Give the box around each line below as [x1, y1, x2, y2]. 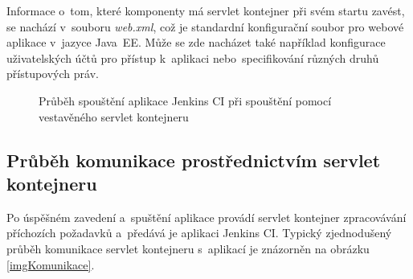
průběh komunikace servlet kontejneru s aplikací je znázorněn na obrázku [6, 240, 370, 256]
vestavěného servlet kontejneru [39, 108, 189, 125]
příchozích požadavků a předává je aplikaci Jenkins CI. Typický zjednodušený [6, 224, 392, 241]
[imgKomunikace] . [6, 256, 95, 273]
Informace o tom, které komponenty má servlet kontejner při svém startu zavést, [6, 2, 405, 18]
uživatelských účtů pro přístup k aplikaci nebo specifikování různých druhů [6, 49, 379, 66]
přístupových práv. [6, 65, 99, 82]
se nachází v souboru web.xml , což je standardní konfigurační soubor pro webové [6, 18, 404, 35]
